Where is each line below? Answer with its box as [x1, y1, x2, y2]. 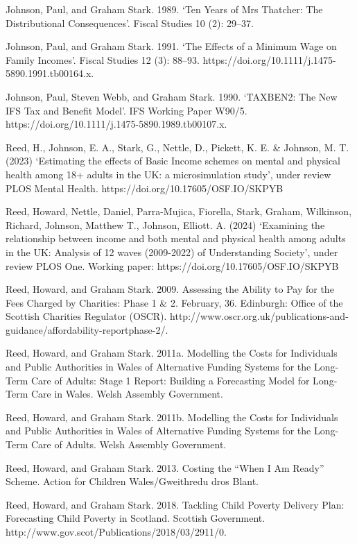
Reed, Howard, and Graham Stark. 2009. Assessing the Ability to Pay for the [6, 282, 334, 296]
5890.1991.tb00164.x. [6, 66, 94, 80]
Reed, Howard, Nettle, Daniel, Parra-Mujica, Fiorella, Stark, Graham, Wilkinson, [6, 204, 352, 219]
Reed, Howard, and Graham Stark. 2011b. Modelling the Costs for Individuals [6, 409, 338, 424]
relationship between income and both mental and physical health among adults [6, 231, 346, 246]
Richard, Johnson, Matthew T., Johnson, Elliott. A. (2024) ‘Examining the [6, 217, 325, 232]
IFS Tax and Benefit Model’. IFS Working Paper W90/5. [6, 103, 247, 117]
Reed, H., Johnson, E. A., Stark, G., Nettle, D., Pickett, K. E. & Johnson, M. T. [6, 139, 349, 154]
